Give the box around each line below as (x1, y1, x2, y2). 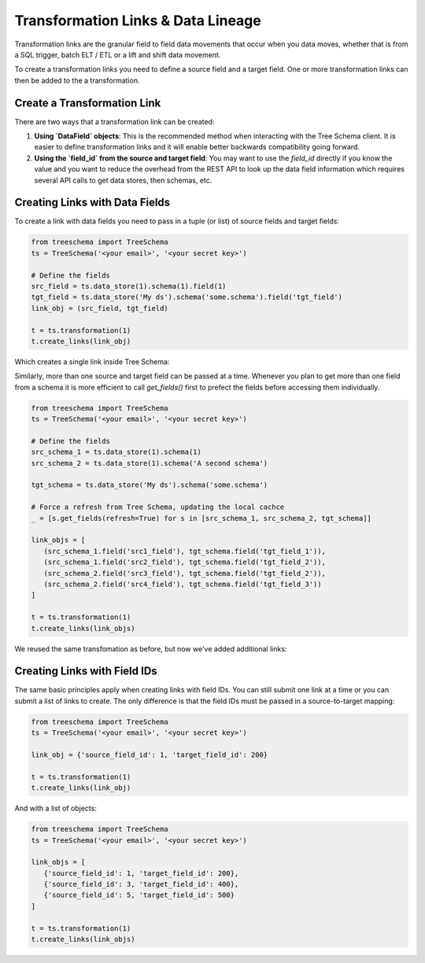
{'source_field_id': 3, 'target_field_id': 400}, (43, 880, 239, 889)
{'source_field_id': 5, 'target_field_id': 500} (43, 891, 235, 900)
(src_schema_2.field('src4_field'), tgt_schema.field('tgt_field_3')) (43, 579, 322, 588)
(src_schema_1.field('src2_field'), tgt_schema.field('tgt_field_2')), (43, 558, 327, 566)
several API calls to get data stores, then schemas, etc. (34, 175, 213, 185)
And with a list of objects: (14, 803, 98, 814)
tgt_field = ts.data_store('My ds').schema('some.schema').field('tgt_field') (31, 293, 342, 302)
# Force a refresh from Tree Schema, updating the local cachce (31, 503, 285, 511)
